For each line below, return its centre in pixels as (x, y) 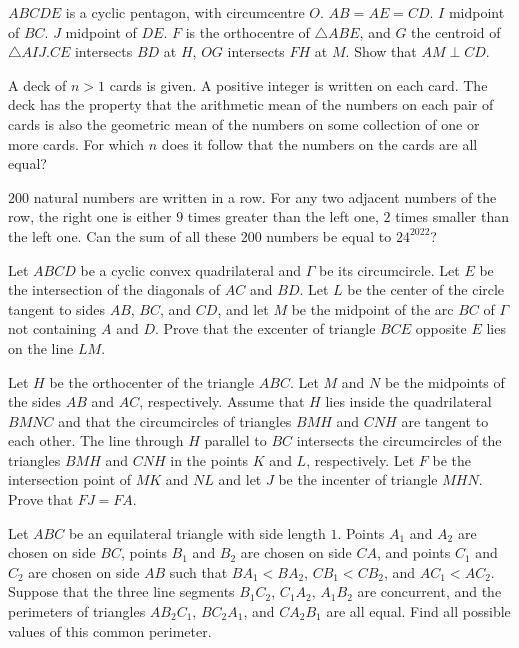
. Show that (381, 51)
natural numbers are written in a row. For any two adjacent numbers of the (265, 196)
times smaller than (452, 216)
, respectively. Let (360, 459)
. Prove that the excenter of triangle (265, 328)
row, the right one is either (90, 216)
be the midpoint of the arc (372, 308)
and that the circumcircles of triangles (175, 420)
